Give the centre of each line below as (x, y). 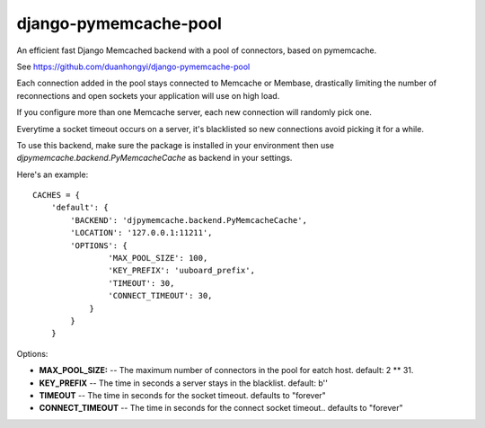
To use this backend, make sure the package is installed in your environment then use (175, 145)
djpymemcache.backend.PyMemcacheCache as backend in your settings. (154, 158)
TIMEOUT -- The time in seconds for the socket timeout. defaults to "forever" (183, 395)
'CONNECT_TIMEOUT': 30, (160, 296)
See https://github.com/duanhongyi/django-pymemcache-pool (133, 67)
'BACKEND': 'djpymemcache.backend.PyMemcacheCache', (189, 220)
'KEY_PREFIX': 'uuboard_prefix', (182, 271)
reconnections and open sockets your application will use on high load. (148, 95)
